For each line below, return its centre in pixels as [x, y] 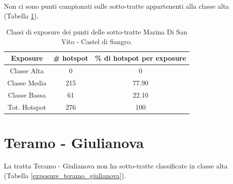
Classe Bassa [27, 94]
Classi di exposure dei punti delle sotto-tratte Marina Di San [97, 32]
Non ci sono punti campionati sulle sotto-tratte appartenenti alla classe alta [116, 6]
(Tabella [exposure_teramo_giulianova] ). [65, 175]
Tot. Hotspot [27, 107]
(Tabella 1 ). [21, 15]
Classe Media [27, 83]
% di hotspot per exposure [141, 58]
